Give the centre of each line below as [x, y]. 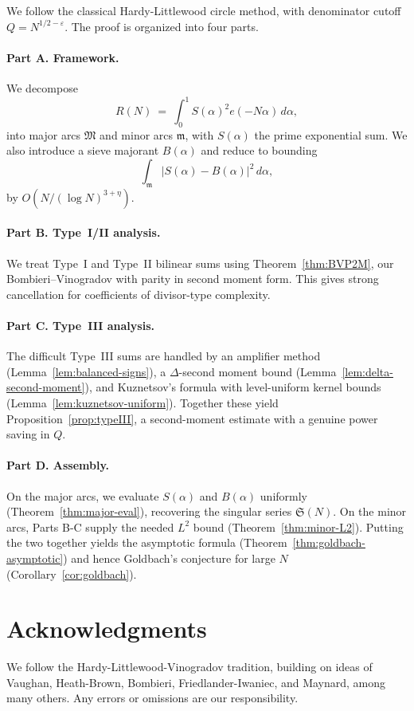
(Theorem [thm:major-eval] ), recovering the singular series [149, 511]
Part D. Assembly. [58, 465]
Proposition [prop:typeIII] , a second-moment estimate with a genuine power [192, 418]
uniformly [283, 495]
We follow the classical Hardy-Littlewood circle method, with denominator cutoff [204, 10]
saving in [28, 434]
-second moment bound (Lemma [258, 371]
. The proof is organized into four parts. [162, 26]
